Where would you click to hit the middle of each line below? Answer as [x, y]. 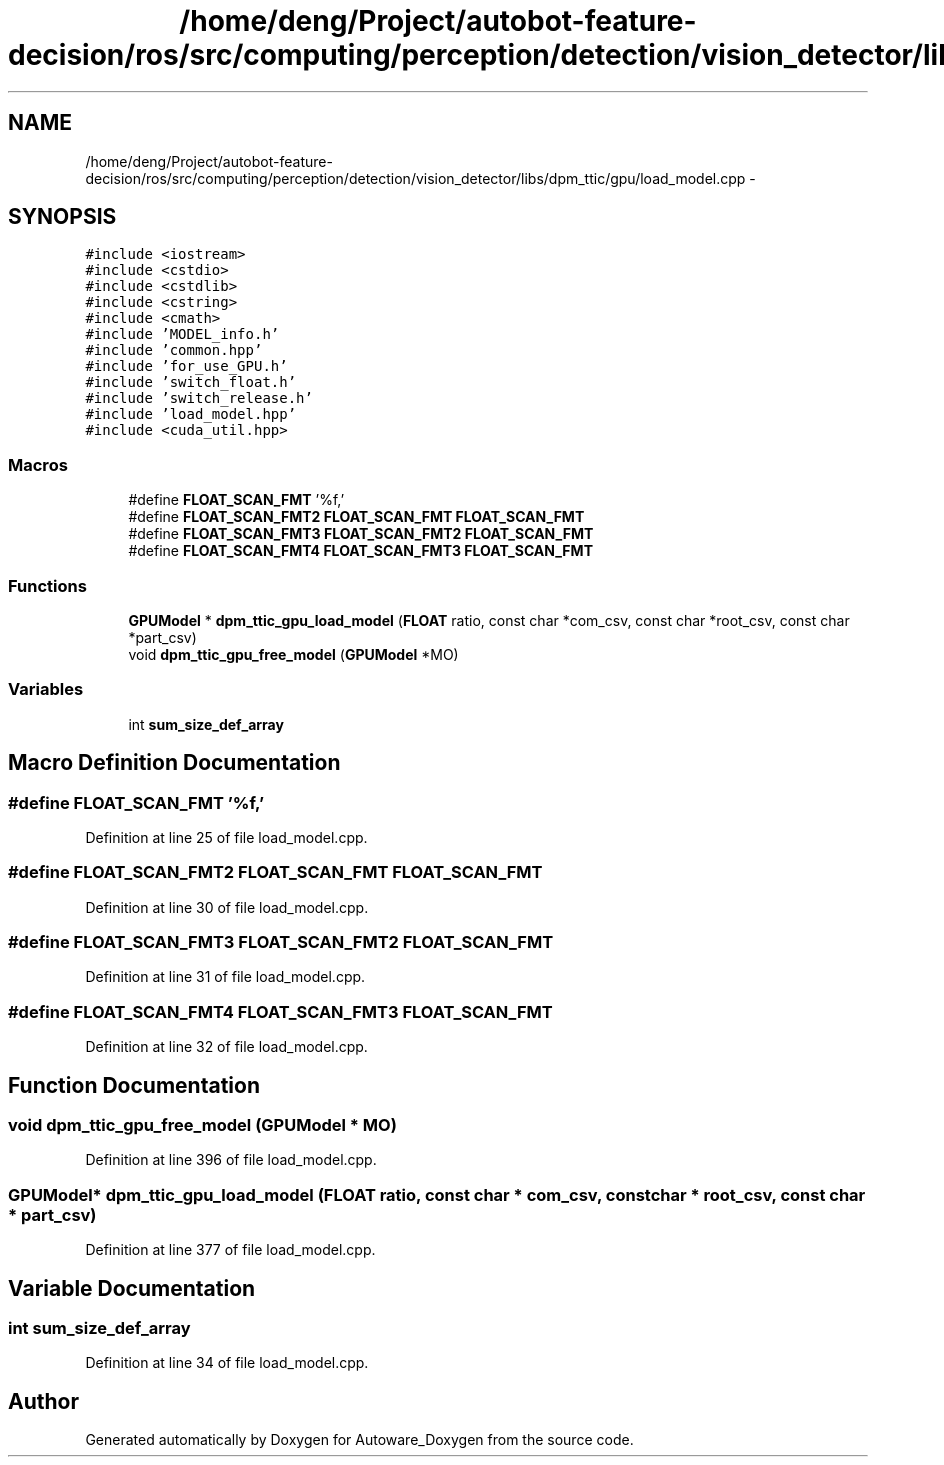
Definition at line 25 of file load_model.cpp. [226, 837]
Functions [47, 585]
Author [43, 1401]
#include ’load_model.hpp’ [191, 414]
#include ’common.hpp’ [174, 350]
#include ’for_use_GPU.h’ [186, 366]
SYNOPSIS [62, 217]
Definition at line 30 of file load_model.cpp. [227, 907]
